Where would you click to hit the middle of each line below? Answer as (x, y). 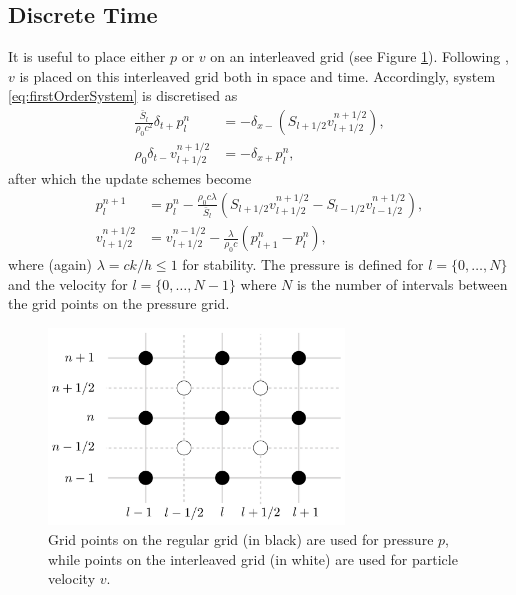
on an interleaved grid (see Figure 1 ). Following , (359, 56)
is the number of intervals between (402, 283)
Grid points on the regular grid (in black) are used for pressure (241, 539)
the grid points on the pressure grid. (119, 303)
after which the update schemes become (130, 178)
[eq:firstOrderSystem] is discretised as (123, 95)
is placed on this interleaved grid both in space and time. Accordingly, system (257, 75)
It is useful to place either (87, 56)
